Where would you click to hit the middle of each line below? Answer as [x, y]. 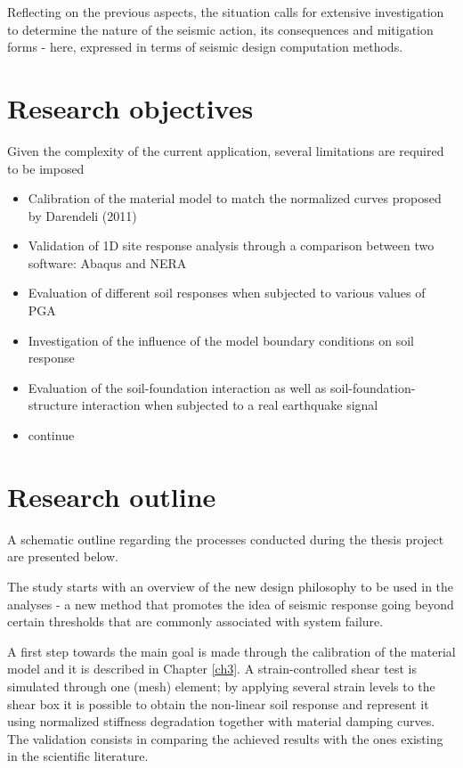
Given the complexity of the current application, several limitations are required [226, 150]
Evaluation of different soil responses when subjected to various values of [227, 293]
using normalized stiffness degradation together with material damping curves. [221, 721]
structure [53, 405]
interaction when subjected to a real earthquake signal [230, 405]
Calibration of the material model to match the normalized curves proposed [235, 198]
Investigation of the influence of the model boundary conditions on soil [221, 340]
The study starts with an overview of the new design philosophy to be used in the [231, 586]
